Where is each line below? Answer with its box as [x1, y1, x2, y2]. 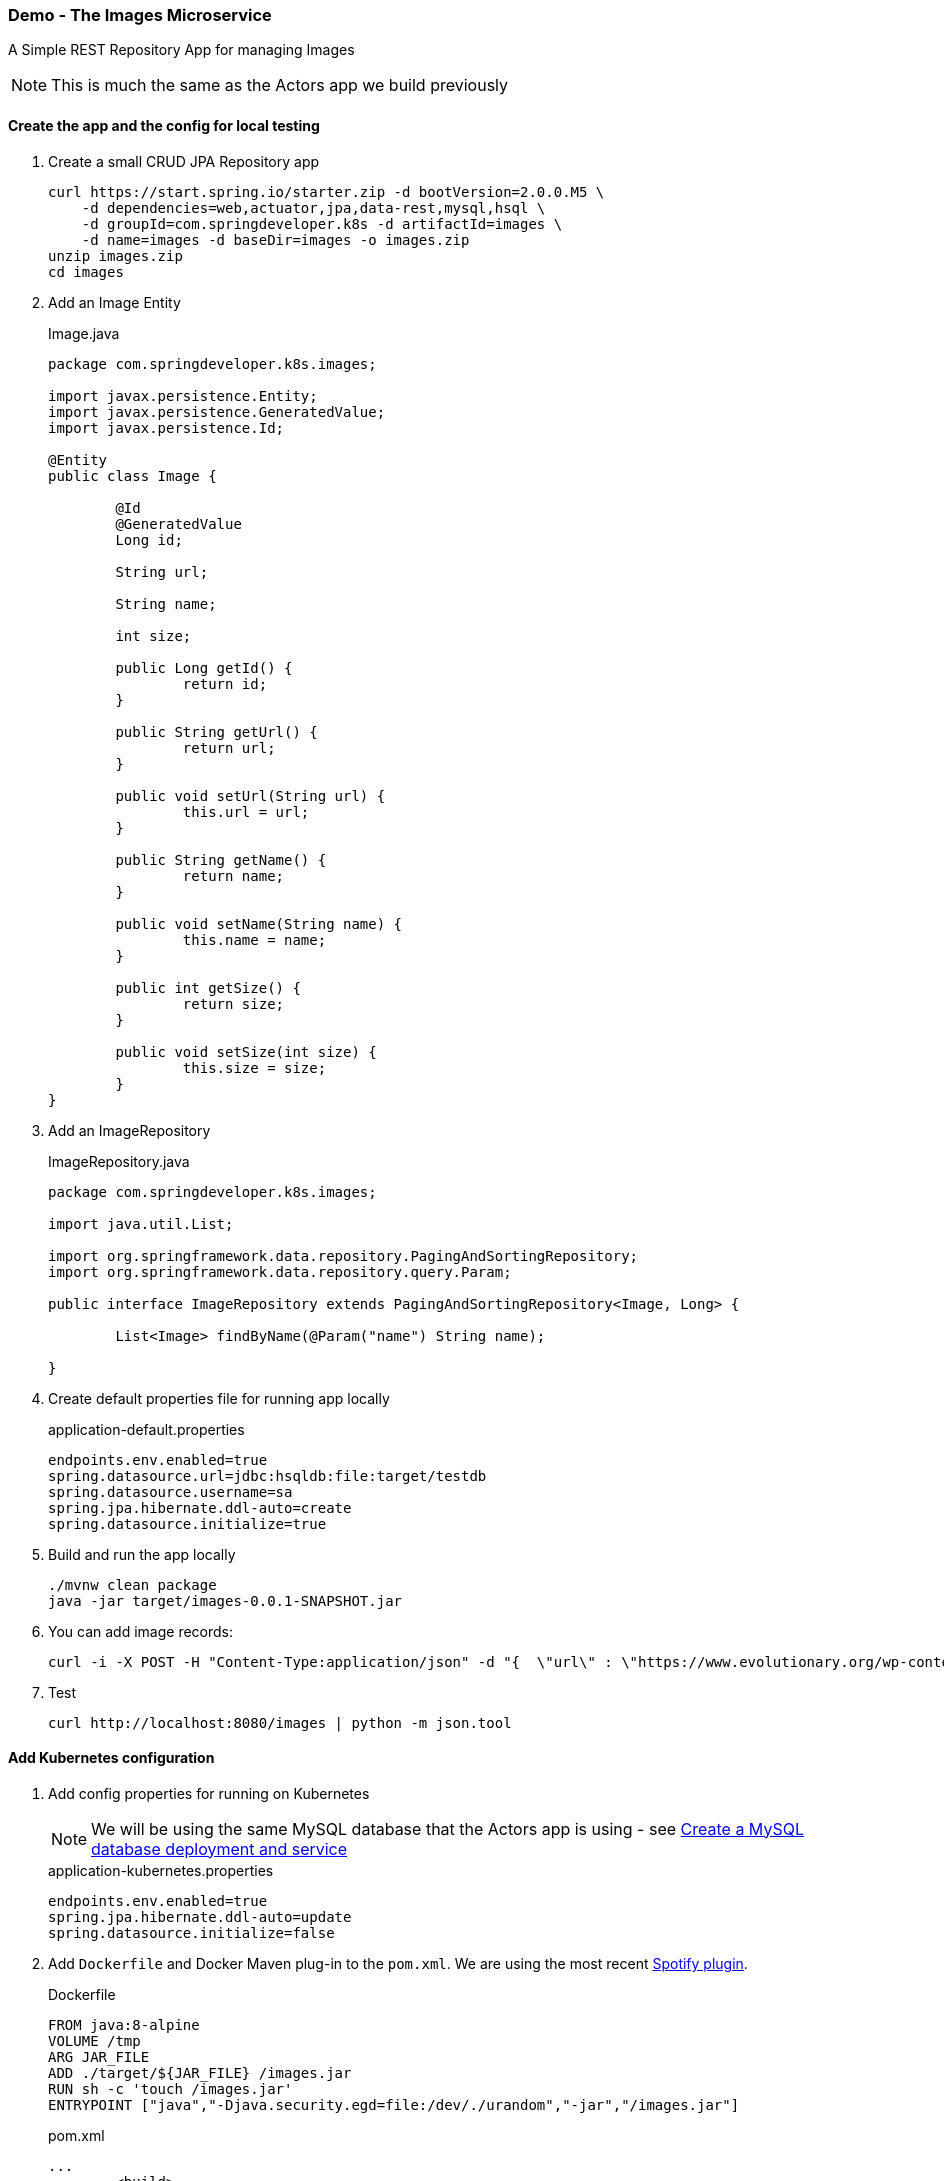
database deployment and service [91, 1838, 348, 1859]
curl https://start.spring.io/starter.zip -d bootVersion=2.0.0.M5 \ [48, 183, 605, 200]
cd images [48, 263, 124, 280]
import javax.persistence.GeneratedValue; [48, 403, 386, 420]
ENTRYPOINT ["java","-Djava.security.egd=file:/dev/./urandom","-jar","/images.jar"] [48, 2096, 740, 2113]
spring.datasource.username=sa [48, 1483, 293, 1500]
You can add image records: [48, 1622, 234, 1640]
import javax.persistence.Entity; [48, 387, 318, 404]
